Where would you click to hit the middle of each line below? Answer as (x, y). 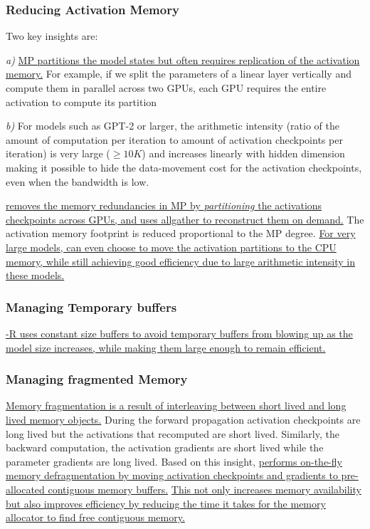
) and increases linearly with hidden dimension (243, 153)
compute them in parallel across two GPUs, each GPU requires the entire (166, 88)
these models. (35, 275)
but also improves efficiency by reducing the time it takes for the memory (166, 503)
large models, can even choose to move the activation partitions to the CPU (171, 247)
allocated (25, 489)
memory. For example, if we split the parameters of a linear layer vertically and (179, 74)
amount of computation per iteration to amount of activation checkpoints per (174, 139)
